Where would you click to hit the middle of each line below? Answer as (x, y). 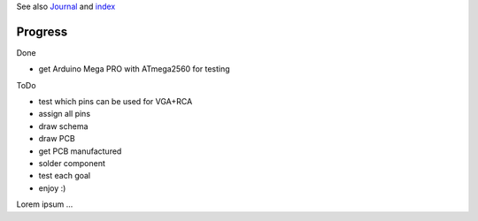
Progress (42, 31)
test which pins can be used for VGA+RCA (116, 102)
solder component (72, 164)
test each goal (65, 176)
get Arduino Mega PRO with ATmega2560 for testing (134, 69)
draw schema (63, 126)
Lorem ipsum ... (45, 204)
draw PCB (57, 139)
